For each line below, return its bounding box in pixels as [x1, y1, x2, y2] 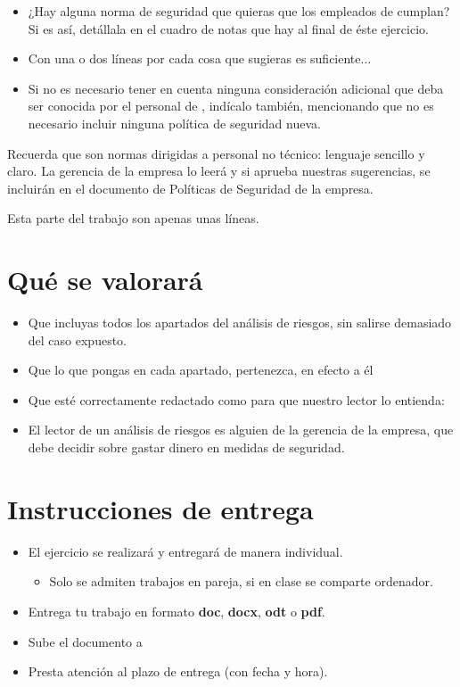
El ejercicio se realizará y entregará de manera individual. [28, 542, 343, 560]
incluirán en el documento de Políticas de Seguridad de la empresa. [7, 178, 374, 197]
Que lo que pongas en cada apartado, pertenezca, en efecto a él [28, 360, 374, 379]
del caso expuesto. [28, 330, 127, 349]
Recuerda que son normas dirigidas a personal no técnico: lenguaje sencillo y [7, 144, 425, 162]
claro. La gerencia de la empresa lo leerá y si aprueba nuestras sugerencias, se [7, 161, 431, 180]
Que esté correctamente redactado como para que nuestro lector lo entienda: [28, 390, 445, 409]
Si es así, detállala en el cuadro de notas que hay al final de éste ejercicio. [28, 19, 429, 37]
